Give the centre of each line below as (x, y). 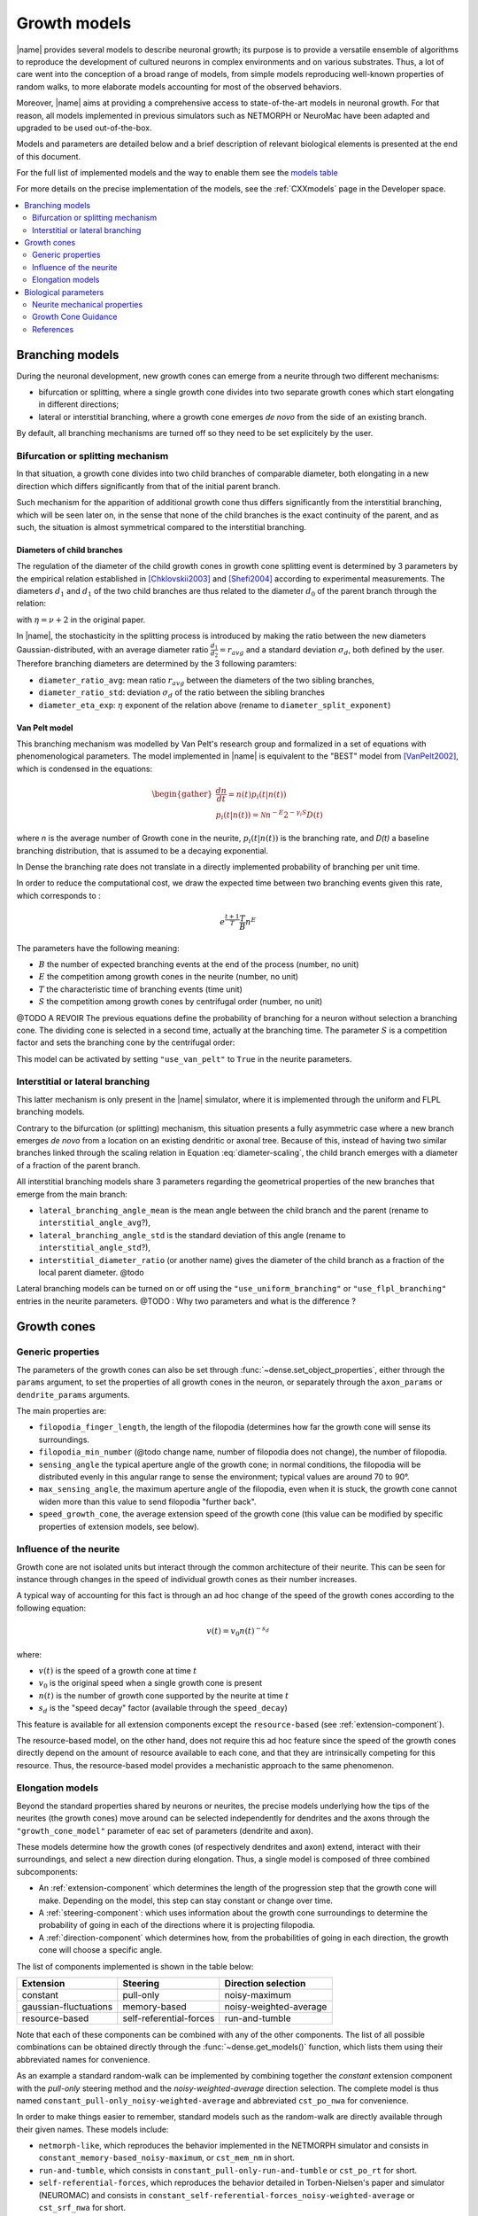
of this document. (49, 156)
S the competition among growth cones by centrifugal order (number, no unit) (181, 1002)
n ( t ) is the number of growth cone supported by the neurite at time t (164, 1695)
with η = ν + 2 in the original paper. (81, 620)
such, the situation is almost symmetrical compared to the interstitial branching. (162, 527)
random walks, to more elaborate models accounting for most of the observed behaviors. (179, 86)
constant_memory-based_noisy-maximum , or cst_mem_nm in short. (167, 2157)
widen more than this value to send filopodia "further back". (147, 1502)
